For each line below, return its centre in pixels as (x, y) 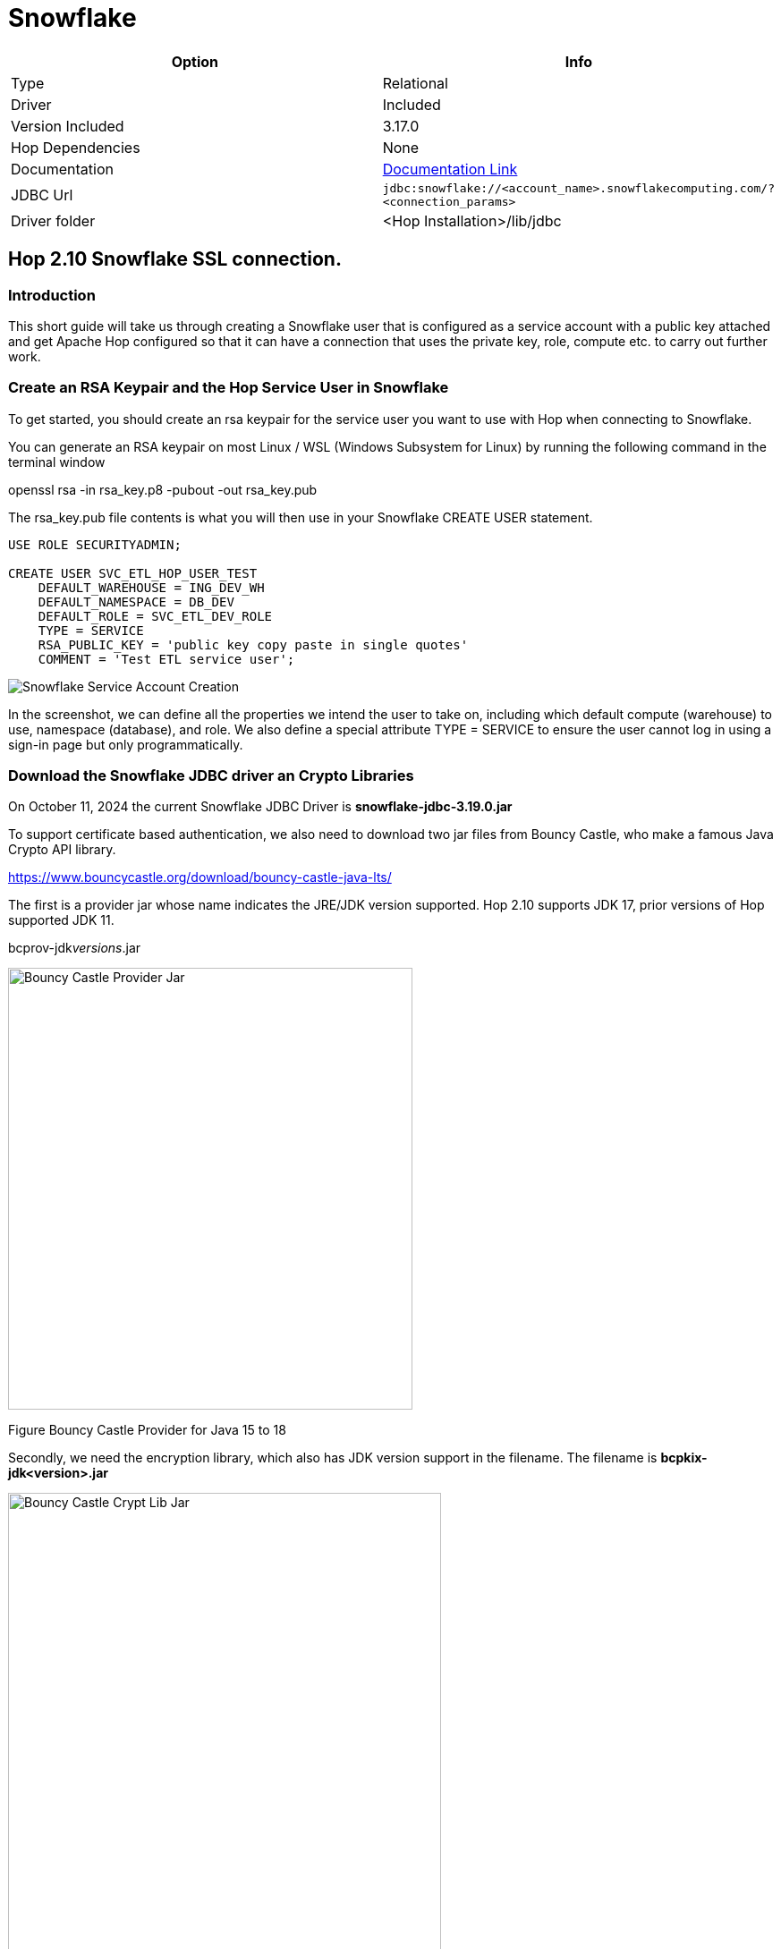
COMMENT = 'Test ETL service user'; (166, 659)
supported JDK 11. (61, 920)
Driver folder (53, 220)
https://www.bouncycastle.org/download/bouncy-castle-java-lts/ (200, 877)
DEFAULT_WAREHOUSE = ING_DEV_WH (151, 587)
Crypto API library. (62, 850)
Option (195, 61)
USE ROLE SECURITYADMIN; (95, 544)
